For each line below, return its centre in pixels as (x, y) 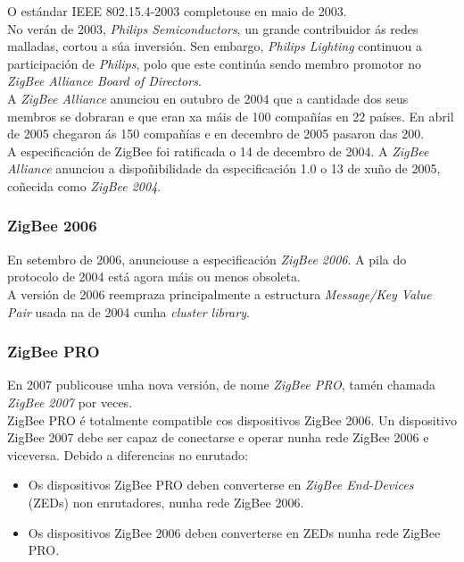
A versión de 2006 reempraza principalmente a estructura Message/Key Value (220, 294)
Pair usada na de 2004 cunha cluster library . (128, 311)
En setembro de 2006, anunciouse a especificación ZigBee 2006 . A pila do (207, 259)
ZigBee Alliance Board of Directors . (104, 81)
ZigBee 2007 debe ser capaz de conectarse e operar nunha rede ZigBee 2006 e (218, 437)
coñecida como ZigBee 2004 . (84, 185)
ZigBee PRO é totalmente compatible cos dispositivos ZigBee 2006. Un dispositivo (232, 419)
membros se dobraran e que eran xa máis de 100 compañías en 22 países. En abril (231, 116)
